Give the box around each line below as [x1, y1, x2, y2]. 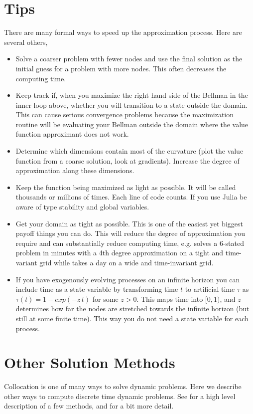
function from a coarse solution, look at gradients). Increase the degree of [15, 155, 240, 166]
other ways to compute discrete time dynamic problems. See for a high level [4, 391, 236, 401]
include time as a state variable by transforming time [15, 284, 178, 294]
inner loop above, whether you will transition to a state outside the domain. [15, 99, 248, 110]
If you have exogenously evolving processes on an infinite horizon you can [15, 274, 240, 284]
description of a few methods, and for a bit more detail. [4, 401, 174, 411]
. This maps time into [136, 293, 203, 304]
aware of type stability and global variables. [15, 202, 149, 212]
